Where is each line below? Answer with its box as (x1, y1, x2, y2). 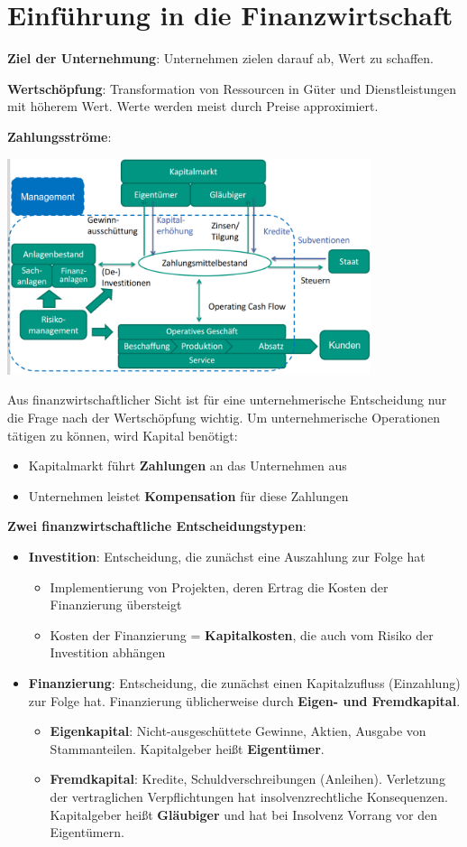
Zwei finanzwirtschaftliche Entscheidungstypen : (7, 517, 307, 535)
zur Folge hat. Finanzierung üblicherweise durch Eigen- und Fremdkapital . (28, 691, 461, 710)
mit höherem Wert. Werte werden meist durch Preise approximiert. (7, 97, 379, 116)
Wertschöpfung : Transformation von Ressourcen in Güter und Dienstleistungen (7, 79, 457, 98)
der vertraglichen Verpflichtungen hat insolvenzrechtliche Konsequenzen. (50, 786, 448, 805)
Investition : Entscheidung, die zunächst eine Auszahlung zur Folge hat (28, 547, 426, 566)
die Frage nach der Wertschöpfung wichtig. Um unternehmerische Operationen (7, 408, 441, 427)
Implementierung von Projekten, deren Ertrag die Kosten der (50, 577, 389, 596)
